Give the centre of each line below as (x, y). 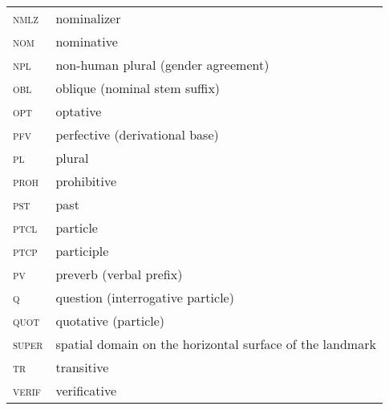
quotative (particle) (110, 321)
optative (79, 111)
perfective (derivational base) (137, 134)
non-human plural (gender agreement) (162, 65)
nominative (87, 41)
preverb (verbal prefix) (119, 274)
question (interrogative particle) (145, 297)
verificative (86, 390)
